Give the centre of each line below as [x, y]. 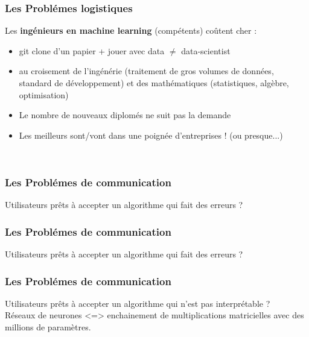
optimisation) [44, 94]
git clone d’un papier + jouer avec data [92, 50]
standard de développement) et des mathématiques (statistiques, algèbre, [154, 83]
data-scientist [206, 50]
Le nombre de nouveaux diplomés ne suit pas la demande [125, 115]
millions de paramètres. [48, 327]
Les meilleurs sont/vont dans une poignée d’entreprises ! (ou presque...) [151, 135]
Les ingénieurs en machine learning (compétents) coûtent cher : [131, 30]
